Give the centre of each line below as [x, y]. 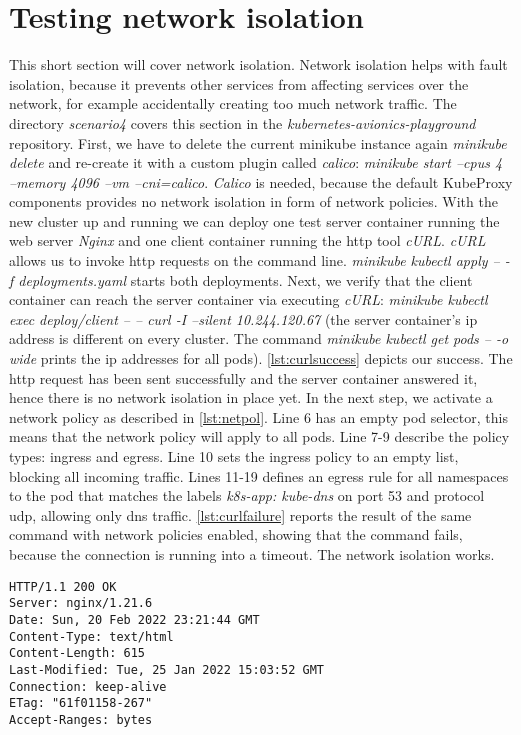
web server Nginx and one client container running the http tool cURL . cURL [247, 240]
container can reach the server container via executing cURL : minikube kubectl [248, 299]
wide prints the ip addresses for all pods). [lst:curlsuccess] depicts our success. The [261, 358]
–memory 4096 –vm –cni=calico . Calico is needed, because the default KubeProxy [261, 181]
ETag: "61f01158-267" [81, 703]
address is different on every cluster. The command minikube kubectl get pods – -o [259, 338]
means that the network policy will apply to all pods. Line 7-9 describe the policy [259, 436]
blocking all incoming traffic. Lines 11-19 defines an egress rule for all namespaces [259, 475]
